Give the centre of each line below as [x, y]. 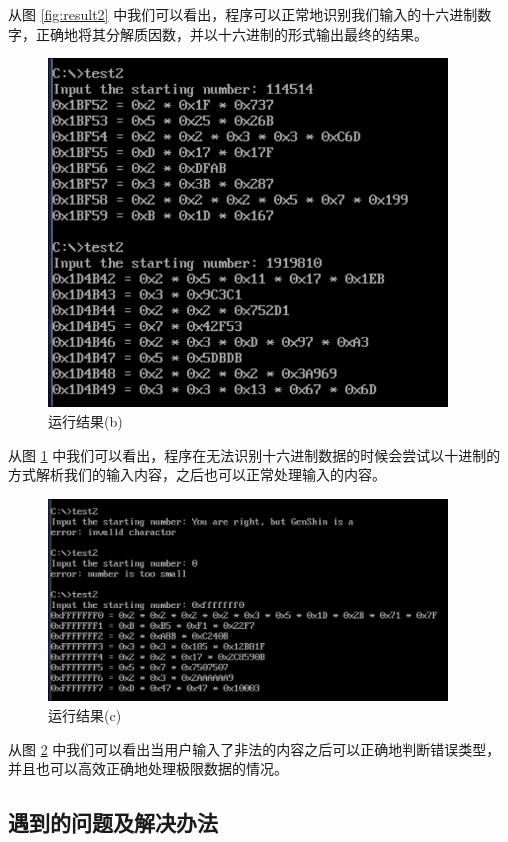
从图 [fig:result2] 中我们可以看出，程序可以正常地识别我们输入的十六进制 [243, 14]
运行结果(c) [85, 714]
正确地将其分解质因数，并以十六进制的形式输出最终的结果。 [231, 33]
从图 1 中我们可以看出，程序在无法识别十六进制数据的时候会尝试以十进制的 [254, 454]
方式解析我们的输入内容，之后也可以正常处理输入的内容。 [197, 474]
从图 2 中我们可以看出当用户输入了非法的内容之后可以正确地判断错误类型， [254, 748]
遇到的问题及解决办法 [113, 822]
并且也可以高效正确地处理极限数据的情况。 [148, 768]
